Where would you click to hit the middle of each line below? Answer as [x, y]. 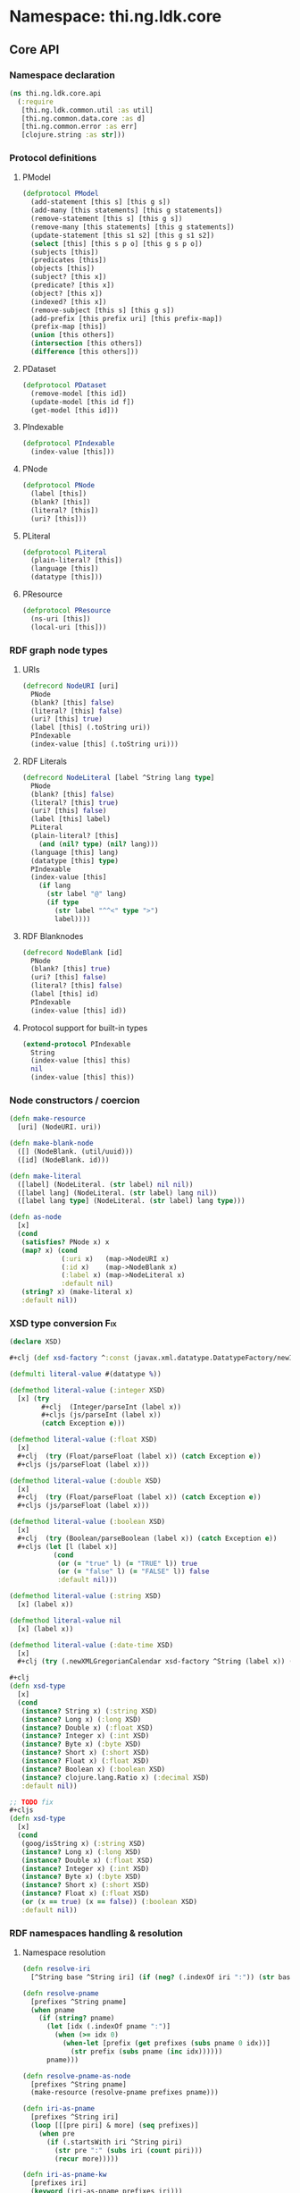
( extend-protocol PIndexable [76, 1044]
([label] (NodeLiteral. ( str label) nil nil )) [105, 1184]
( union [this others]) [73, 335]
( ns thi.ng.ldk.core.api [55, 93]
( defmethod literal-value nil [66, 1621]
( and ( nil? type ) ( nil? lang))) [99, 844]
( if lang [55, 886]
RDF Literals [44, 761]
